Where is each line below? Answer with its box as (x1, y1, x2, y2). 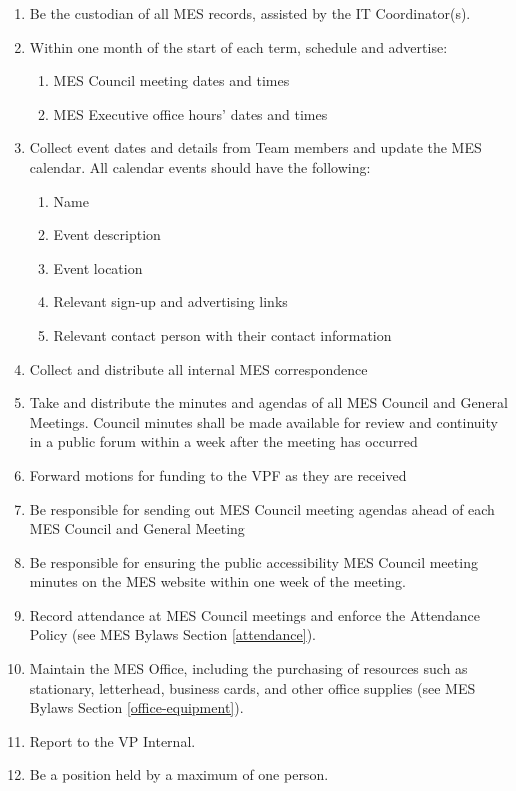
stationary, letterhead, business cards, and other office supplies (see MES (29, 677, 476, 698)
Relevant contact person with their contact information (53, 324, 392, 345)
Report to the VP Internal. (29, 730, 196, 751)
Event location (53, 257, 143, 278)
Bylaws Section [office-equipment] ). (29, 697, 244, 718)
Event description (53, 224, 161, 245)
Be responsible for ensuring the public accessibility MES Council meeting (29, 551, 478, 572)
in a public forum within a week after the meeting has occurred (29, 431, 418, 452)
